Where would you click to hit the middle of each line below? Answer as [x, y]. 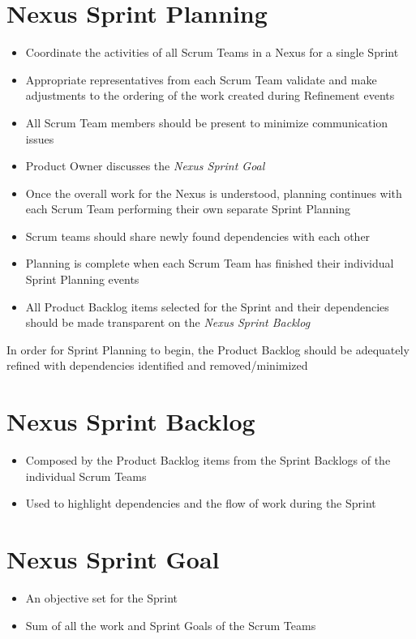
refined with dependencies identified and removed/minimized [157, 365]
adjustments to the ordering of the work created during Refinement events [210, 95]
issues [40, 138]
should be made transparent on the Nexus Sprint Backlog [168, 322]
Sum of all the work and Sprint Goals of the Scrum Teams [171, 625]
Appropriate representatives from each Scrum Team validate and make [201, 79]
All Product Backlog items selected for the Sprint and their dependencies [207, 306]
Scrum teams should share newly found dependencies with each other [198, 236]
